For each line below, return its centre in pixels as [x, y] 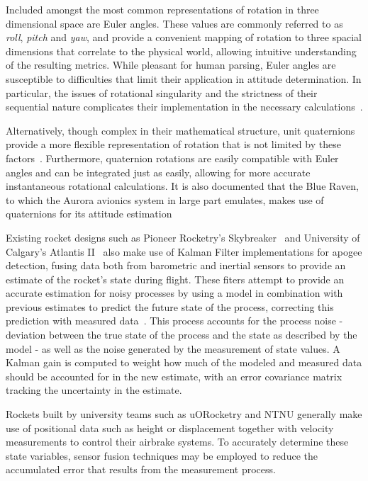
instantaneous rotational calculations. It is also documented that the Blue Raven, [182, 186]
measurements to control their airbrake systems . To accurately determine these [177, 442]
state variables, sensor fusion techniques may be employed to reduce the [162, 455]
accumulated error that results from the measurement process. [141, 469]
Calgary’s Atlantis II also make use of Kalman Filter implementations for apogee [184, 251]
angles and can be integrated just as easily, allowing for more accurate [158, 172]
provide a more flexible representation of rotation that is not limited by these [173, 144]
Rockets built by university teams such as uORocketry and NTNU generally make [184, 414]
